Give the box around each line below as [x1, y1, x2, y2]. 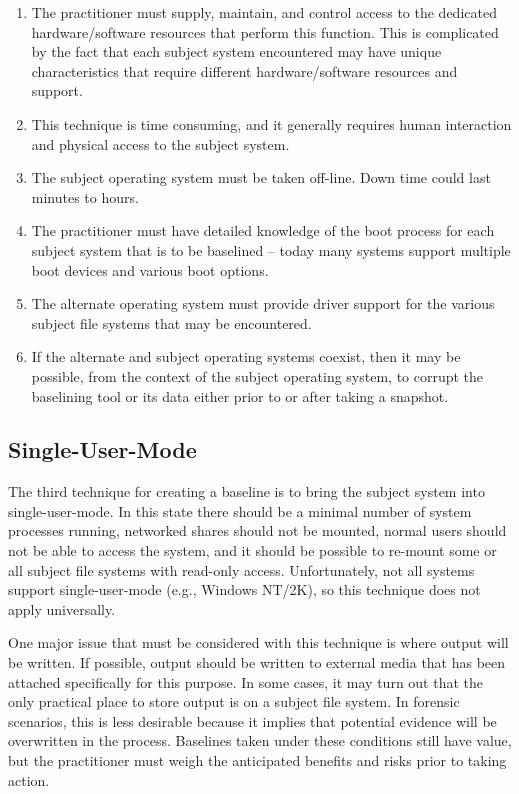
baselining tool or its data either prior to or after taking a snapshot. [31, 385, 449, 406]
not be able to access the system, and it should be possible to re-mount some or [8, 540, 497, 561]
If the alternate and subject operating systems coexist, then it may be [31, 346, 461, 367]
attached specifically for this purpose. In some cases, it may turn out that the [8, 671, 484, 692]
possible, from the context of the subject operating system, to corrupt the [31, 365, 484, 386]
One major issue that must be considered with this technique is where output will [8, 632, 509, 653]
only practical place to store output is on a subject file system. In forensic [8, 691, 460, 712]
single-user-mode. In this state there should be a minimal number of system [8, 500, 472, 521]
